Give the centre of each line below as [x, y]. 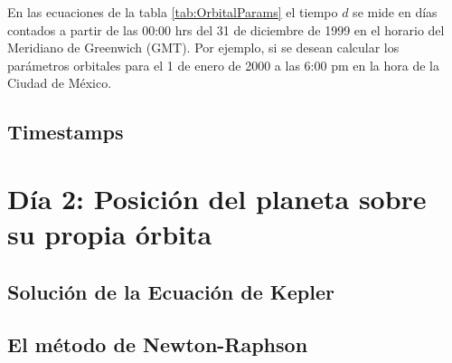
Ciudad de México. [60, 83]
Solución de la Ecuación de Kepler [171, 291]
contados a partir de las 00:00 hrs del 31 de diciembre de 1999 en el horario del [226, 29]
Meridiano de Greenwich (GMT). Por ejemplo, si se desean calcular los [203, 48]
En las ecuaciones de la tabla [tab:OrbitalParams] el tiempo [173, 12]
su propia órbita [110, 234]
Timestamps [66, 132]
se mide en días [395, 12]
